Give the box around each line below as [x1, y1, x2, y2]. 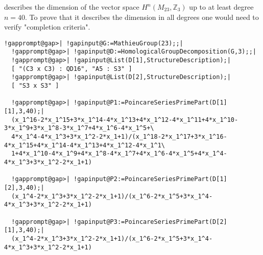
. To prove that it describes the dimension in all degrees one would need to [25, 11, 259, 22]
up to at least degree [189, 2, 254, 12]
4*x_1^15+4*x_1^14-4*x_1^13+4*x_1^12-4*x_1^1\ [4, 141, 165, 149]
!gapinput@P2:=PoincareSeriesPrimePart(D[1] [74, 175, 227, 183]
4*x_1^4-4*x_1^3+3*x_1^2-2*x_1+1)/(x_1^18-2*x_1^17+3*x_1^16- [11, 133, 227, 140]
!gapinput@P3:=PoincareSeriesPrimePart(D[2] [74, 218, 227, 225]
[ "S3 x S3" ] [11, 82, 59, 90]
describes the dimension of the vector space [4, 2, 139, 12]
